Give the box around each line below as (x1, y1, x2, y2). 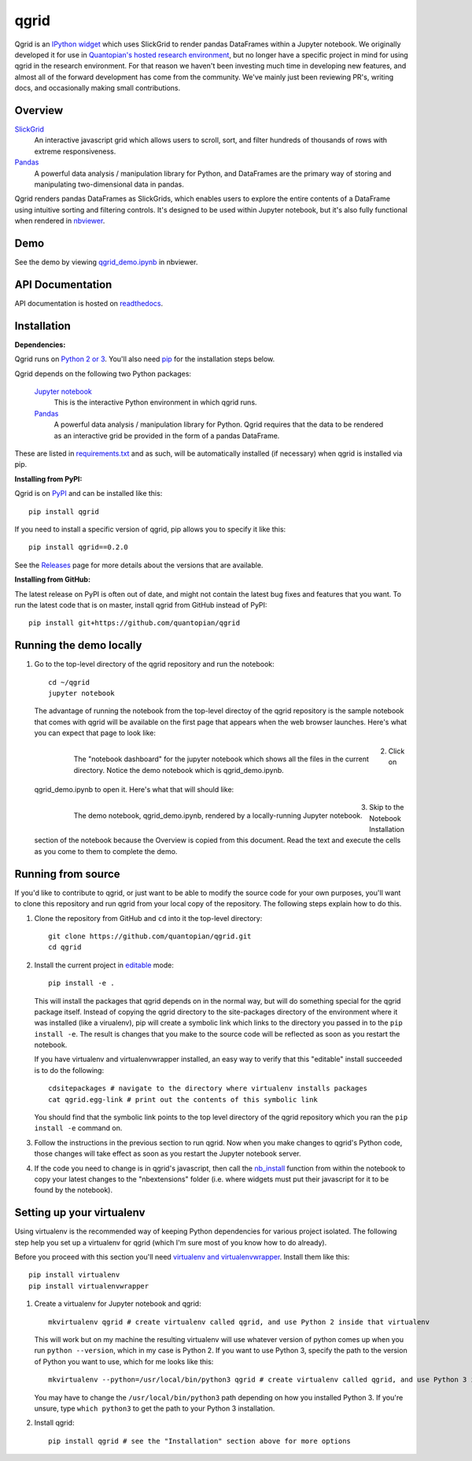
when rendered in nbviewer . (14, 216, 105, 226)
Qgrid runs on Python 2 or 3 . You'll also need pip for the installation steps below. (14, 354, 275, 364)
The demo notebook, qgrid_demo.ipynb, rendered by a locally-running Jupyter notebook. (73, 811, 363, 820)
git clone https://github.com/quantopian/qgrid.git (48, 931, 252, 941)
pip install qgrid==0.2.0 (28, 543, 129, 552)
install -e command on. (34, 1123, 123, 1133)
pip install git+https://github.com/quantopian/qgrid (28, 619, 240, 627)
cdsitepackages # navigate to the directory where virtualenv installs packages (48, 1084, 368, 1093)
